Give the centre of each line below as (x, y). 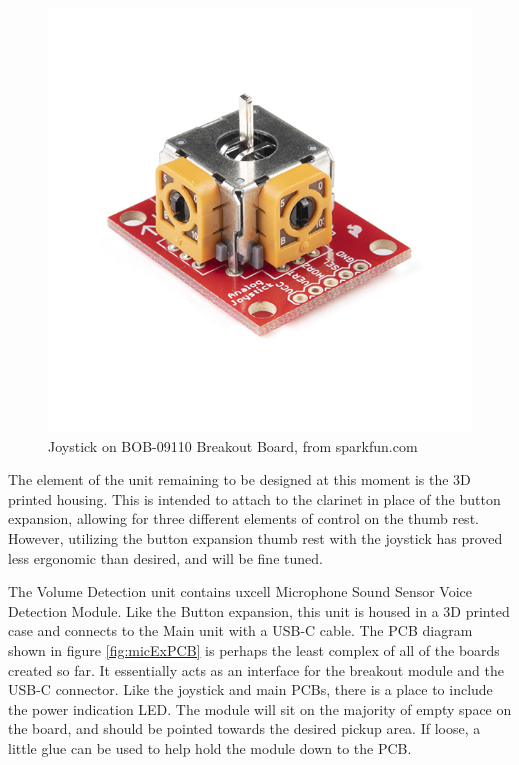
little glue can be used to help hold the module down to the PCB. (210, 747)
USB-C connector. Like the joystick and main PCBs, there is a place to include (250, 689)
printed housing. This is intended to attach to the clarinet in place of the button (254, 498)
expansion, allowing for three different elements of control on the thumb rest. (243, 518)
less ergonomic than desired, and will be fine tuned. (165, 557)
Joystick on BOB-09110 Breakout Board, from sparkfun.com (233, 445)
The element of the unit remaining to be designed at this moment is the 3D (239, 479)
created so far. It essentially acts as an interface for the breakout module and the (256, 669)
